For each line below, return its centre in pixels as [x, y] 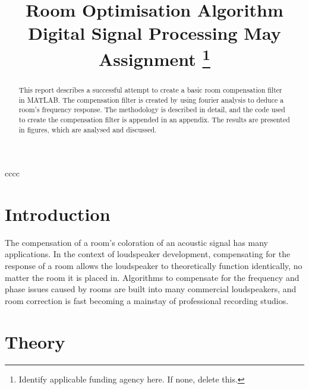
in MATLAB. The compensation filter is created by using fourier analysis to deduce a [151, 99]
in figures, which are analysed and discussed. [88, 129]
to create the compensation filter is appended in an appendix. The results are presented [154, 119]
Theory [35, 341]
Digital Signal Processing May [154, 33]
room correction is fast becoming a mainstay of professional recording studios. [147, 300]
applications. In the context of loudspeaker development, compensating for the [148, 254]
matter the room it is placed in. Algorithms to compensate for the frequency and [152, 277]
